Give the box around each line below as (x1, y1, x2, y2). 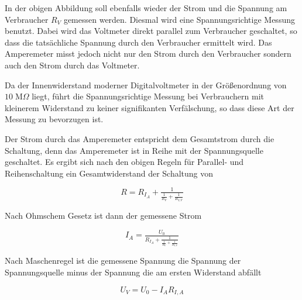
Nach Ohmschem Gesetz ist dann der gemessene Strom (5, 209, 202, 222)
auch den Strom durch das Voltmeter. (5, 58, 140, 71)
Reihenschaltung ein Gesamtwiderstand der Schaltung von (5, 167, 214, 179)
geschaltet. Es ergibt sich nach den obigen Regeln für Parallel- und (5, 156, 244, 168)
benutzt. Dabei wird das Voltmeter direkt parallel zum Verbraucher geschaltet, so (5, 25, 297, 37)
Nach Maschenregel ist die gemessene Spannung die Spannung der (5, 254, 241, 267)
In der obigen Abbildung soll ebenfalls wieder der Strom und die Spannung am (5, 2, 287, 13)
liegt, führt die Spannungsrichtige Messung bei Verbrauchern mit (32, 90, 264, 102)
